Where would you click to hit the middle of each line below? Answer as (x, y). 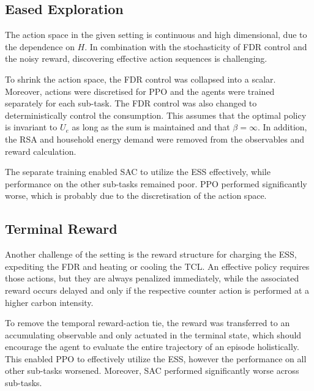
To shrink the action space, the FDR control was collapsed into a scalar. (140, 79)
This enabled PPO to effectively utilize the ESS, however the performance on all (156, 358)
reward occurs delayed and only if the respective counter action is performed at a (157, 290)
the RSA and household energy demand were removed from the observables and (155, 139)
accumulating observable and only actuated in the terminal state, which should (153, 334)
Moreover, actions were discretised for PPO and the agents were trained (140, 91)
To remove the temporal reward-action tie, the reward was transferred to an (148, 323)
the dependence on (40, 46)
